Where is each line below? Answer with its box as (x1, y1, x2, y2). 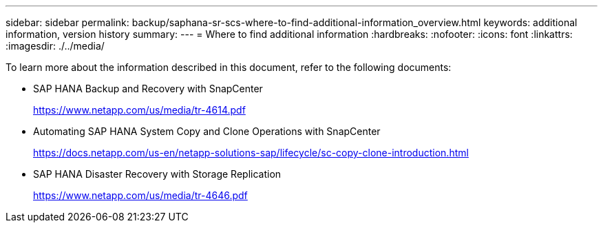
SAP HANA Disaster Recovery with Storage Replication (33, 168, 282, 180)
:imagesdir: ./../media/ (6, 40, 105, 52)
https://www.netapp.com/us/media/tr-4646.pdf (33, 189, 248, 201)
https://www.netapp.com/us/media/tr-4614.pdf (33, 104, 246, 116)
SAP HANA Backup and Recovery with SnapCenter (33, 83, 263, 94)
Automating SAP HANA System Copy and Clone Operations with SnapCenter (33, 125, 381, 137)
